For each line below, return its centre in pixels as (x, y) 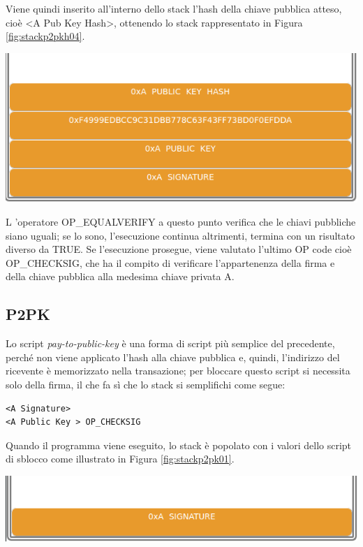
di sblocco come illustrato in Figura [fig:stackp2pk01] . (120, 459)
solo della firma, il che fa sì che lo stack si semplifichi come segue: (146, 385)
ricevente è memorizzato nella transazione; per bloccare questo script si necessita (178, 371)
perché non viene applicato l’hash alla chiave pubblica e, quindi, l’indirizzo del (173, 357)
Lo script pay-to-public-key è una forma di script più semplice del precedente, (170, 343)
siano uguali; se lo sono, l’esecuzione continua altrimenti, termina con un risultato (180, 235)
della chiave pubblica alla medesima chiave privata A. (120, 276)
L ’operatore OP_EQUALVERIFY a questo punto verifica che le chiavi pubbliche (181, 222)
